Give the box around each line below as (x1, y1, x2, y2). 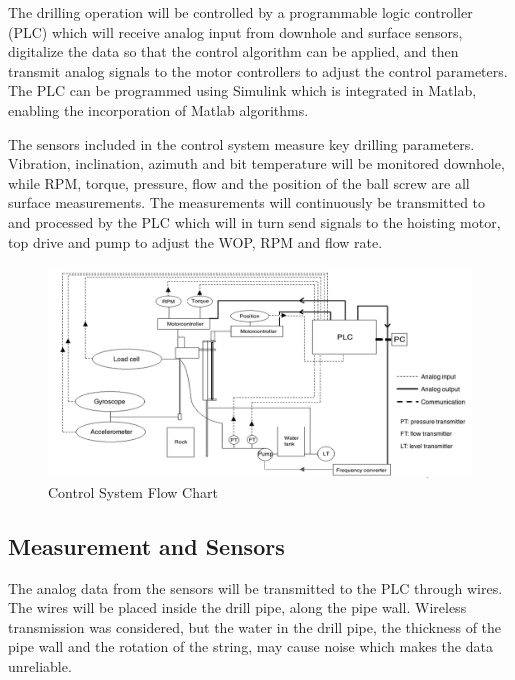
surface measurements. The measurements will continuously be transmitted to (8, 192, 486, 213)
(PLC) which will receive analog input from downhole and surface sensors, (8, 21, 463, 42)
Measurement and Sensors (8, 530, 285, 561)
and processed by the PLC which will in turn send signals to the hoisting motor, (8, 211, 501, 232)
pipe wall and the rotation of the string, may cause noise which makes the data (8, 636, 493, 657)
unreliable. (8, 655, 72, 676)
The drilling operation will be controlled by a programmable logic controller (8, 2, 473, 22)
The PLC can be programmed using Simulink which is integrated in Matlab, (8, 80, 477, 101)
